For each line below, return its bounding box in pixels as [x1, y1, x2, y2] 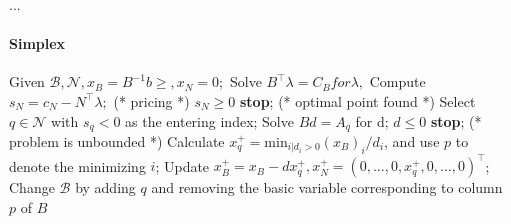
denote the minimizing [9, 155, 146, 176]
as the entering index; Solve [125, 110, 294, 131]
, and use [384, 131, 440, 152]
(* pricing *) [113, 90, 190, 111]
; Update [155, 155, 210, 176]
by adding [75, 177, 136, 198]
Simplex [9, 33, 66, 54]
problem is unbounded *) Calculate [9, 131, 225, 152]
